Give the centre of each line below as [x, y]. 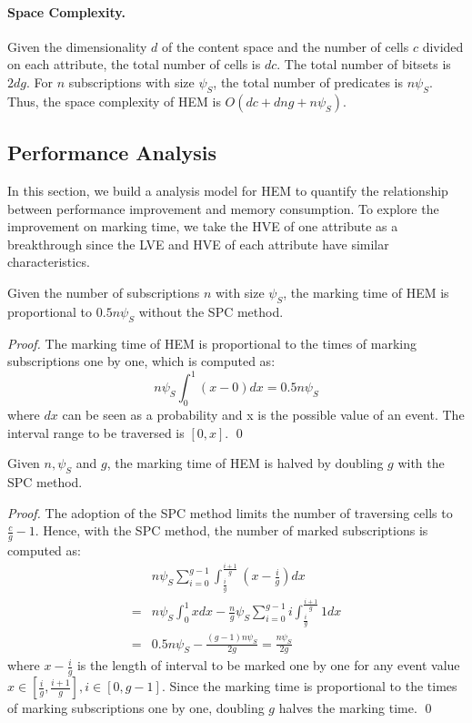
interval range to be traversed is [96, 432]
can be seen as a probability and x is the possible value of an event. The [263, 415]
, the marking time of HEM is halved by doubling [245, 463]
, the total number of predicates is [308, 81]
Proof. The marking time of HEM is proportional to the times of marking [212, 343]
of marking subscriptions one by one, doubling [136, 708]
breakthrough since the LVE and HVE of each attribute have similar [198, 244]
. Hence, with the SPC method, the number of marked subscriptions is [231, 530]
